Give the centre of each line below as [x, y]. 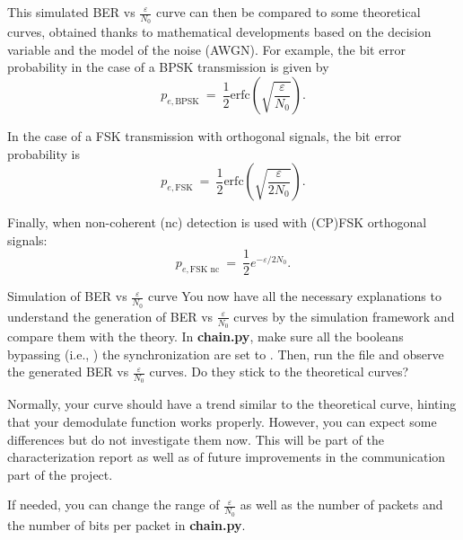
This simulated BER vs [71, 12]
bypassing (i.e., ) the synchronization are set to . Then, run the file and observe [226, 354]
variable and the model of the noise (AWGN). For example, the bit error [206, 49]
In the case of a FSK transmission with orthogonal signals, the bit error [205, 136]
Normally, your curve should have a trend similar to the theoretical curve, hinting [232, 404]
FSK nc [205, 269]
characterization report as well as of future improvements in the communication [227, 457]
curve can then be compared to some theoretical [288, 12]
